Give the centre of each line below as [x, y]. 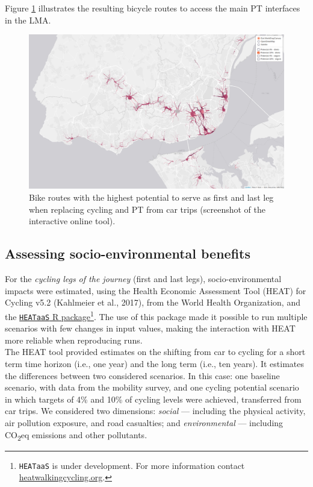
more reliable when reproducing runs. [74, 340]
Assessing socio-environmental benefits [128, 253]
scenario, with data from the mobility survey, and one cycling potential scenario [152, 387]
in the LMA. [28, 20]
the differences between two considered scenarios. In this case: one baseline [142, 375]
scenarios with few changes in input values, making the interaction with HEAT [150, 328]
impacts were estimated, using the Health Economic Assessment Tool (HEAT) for [156, 290]
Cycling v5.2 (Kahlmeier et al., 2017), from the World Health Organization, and [153, 302]
